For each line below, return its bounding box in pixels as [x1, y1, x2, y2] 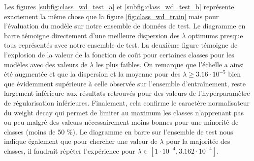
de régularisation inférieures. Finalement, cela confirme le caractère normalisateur [4, 97, 250, 107]
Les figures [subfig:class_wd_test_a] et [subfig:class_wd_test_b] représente [4, 1, 234, 11]
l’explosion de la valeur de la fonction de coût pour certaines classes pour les [4, 49, 234, 59]
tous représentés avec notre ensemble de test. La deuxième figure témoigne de [4, 40, 238, 50]
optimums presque [188, 30, 243, 40]
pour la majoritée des [166, 136, 230, 146]
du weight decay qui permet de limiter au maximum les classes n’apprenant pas [4, 107, 244, 117]
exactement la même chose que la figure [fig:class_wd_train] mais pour [4, 11, 219, 21]
